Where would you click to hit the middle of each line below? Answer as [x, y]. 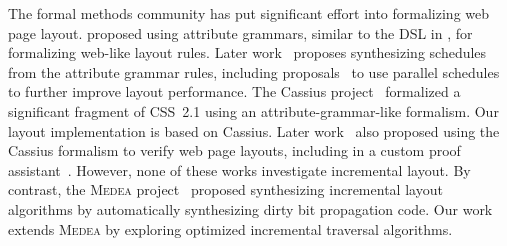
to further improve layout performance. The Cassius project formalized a [234, 91]
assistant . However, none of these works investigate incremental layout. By [239, 169]
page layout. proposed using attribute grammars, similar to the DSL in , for [240, 32]
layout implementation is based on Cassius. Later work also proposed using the [254, 130]
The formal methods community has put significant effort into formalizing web [249, 13]
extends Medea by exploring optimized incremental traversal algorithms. [230, 228]
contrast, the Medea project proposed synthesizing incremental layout [225, 189]
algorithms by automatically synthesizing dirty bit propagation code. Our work [250, 208]
